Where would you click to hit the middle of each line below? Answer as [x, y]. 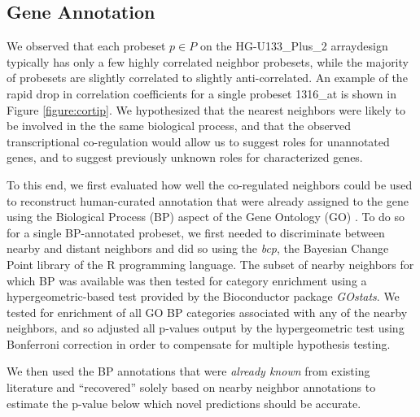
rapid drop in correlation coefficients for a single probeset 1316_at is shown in [201, 93]
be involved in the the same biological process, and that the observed [179, 126]
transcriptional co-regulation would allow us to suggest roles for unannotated [198, 141]
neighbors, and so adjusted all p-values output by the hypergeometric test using [206, 328]
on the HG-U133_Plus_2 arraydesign [294, 46]
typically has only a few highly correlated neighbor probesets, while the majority [208, 61]
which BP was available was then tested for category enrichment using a [187, 280]
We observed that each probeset [86, 46]
